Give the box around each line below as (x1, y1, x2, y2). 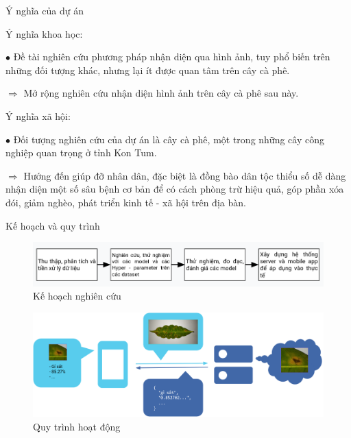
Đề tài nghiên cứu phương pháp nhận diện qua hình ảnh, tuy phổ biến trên (13, 49, 330, 64)
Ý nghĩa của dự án (5, 3, 84, 17)
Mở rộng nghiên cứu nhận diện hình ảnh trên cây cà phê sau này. (23, 86, 299, 100)
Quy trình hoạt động (33, 419, 121, 433)
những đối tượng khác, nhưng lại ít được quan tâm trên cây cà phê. (5, 62, 290, 77)
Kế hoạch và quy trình (5, 218, 100, 232)
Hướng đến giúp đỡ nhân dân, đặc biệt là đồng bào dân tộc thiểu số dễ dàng (23, 168, 346, 182)
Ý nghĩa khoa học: (5, 26, 83, 40)
